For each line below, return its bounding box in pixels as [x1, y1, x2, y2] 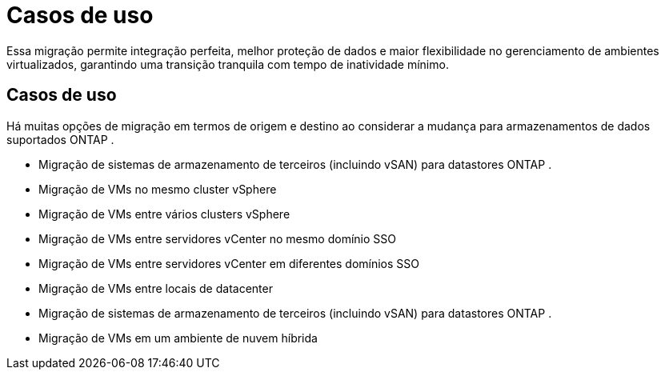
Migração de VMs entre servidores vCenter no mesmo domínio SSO [38, 231, 396, 246]
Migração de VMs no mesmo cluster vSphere [38, 182, 277, 196]
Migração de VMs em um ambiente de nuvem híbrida [38, 330, 318, 345]
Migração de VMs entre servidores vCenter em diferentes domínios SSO [38, 256, 420, 270]
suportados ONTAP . [6, 132, 114, 146]
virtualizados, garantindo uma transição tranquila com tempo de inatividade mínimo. [6, 57, 449, 71]
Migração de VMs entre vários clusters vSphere [38, 206, 290, 221]
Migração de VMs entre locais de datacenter [38, 281, 273, 295]
